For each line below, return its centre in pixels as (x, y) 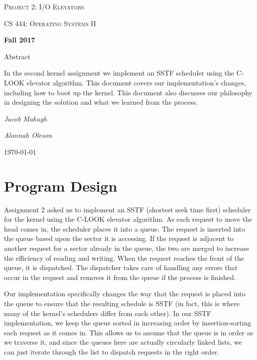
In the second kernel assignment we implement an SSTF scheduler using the (119, 73)
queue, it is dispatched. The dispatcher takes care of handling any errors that (121, 267)
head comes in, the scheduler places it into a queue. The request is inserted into (125, 228)
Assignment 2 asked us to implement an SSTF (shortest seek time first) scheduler (128, 209)
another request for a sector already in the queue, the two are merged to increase (127, 248)
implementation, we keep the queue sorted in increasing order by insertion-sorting (128, 323)
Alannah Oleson (28, 135)
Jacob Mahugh (25, 118)
